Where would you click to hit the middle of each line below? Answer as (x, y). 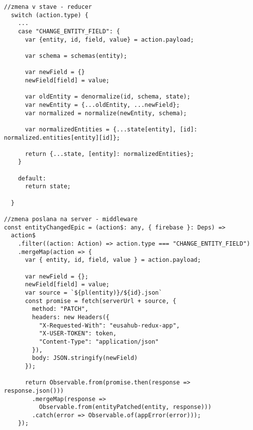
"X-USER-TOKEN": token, (78, 334)
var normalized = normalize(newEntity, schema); (106, 113)
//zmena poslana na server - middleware (71, 219)
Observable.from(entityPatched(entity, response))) (125, 407)
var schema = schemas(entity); (76, 56)
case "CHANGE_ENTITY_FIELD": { (69, 31)
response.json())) (34, 391)
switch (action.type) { (50, 15)
